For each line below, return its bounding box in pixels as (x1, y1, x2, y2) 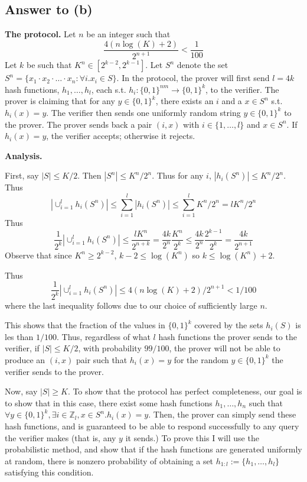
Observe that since (5, 248, 72, 261)
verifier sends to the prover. (5, 365, 104, 377)
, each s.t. (91, 83, 126, 95)
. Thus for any (152, 169, 204, 182)
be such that (27, 59, 72, 71)
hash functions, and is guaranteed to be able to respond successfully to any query (5, 419, 299, 432)
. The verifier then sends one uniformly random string (46, 106, 241, 118)
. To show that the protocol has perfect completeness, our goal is (67, 385, 302, 397)
